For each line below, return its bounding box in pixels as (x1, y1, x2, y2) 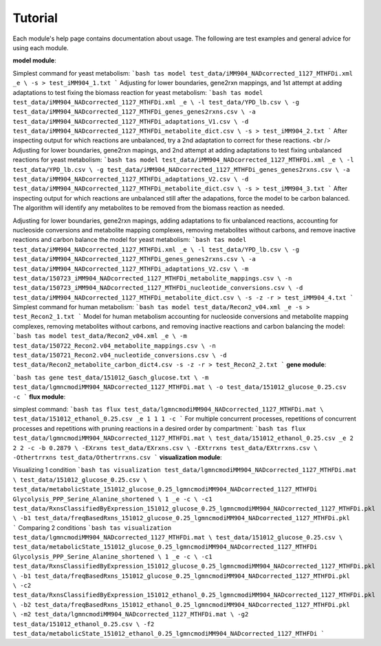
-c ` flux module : (12, 392, 66, 401)
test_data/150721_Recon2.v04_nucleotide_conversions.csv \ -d (12, 351, 227, 359)
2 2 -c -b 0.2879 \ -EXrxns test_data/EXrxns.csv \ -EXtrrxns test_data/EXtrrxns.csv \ (12, 444, 318, 452)
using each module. (12, 43, 69, 52)
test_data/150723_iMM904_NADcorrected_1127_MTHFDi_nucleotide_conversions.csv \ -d (12, 284, 303, 292)
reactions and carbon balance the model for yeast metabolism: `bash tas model (12, 236, 247, 244)
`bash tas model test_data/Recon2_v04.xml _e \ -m (12, 332, 187, 340)
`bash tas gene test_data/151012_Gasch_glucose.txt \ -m (12, 373, 209, 381)
